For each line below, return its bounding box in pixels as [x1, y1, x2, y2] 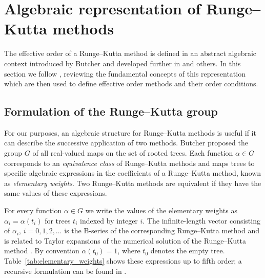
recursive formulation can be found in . [4, 265, 127, 276]
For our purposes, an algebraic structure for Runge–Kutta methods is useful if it [4, 127, 256, 138]
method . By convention [4, 245, 79, 256]
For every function [4, 205, 62, 216]
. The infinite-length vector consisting [142, 215, 260, 226]
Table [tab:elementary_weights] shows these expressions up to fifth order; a [4, 255, 242, 266]
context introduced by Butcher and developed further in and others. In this [4, 58, 241, 68]
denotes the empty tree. [150, 245, 225, 256]
